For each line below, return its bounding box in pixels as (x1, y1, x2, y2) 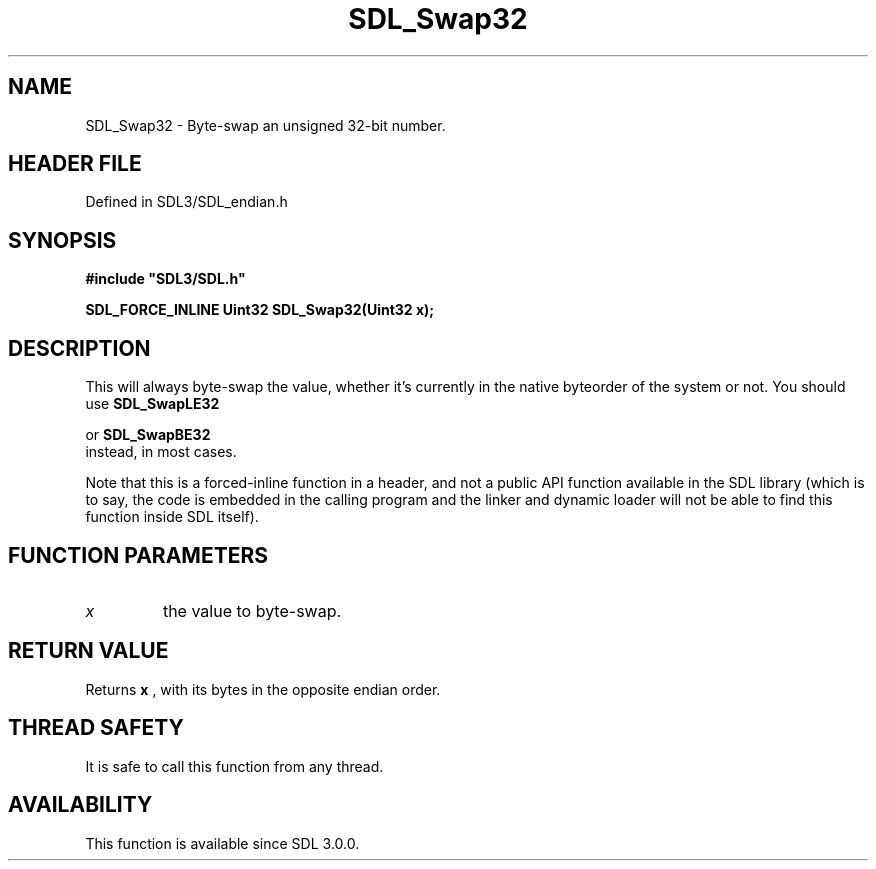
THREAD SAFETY (8, 715, 184, 741)
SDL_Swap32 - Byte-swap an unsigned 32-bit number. (85, 116, 446, 134)
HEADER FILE (8, 151, 142, 177)
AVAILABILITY (8, 792, 153, 818)
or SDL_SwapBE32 (85, 426, 211, 444)
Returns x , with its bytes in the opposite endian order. (85, 680, 441, 698)
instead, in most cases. (85, 443, 237, 461)
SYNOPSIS (8, 227, 117, 253)
